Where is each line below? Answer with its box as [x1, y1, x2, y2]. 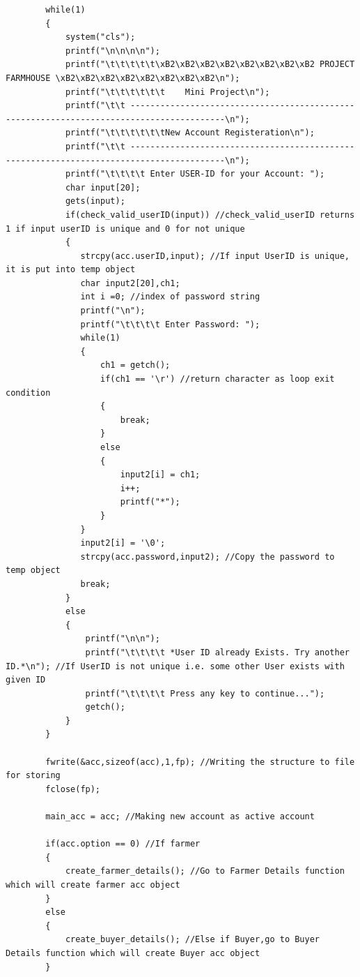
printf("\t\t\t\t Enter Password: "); [80, 319, 260, 329]
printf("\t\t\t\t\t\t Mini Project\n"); [65, 87, 270, 97]
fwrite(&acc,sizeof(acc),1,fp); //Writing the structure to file [45, 756, 355, 767]
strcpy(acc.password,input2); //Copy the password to [80, 551, 335, 562]
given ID [6, 675, 46, 685]
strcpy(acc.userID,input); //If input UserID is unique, [80, 251, 350, 261]
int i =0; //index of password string [80, 292, 260, 302]
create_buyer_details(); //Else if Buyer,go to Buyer [65, 934, 320, 945]
